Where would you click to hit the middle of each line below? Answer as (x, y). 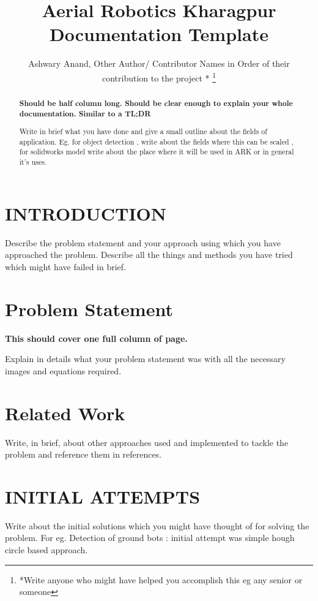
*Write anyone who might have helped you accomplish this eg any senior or (161, 579)
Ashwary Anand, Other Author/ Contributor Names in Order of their (159, 63)
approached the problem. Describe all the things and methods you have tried (149, 255)
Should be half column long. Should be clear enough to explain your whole (156, 103)
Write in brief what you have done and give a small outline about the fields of (143, 131)
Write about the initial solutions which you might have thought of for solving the (157, 525)
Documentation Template (159, 34)
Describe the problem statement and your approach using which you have (143, 242)
